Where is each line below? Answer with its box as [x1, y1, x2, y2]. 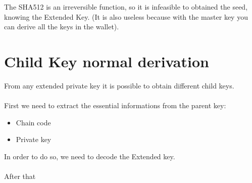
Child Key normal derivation [4, 51, 209, 71]
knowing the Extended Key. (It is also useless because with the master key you [4, 11, 248, 22]
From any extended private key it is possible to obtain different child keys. [4, 80, 234, 90]
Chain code [16, 117, 51, 127]
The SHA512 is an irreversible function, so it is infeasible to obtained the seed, [4, 2, 248, 12]
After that [4, 171, 36, 181]
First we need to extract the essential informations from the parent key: [4, 100, 226, 111]
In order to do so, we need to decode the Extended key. [4, 151, 175, 161]
